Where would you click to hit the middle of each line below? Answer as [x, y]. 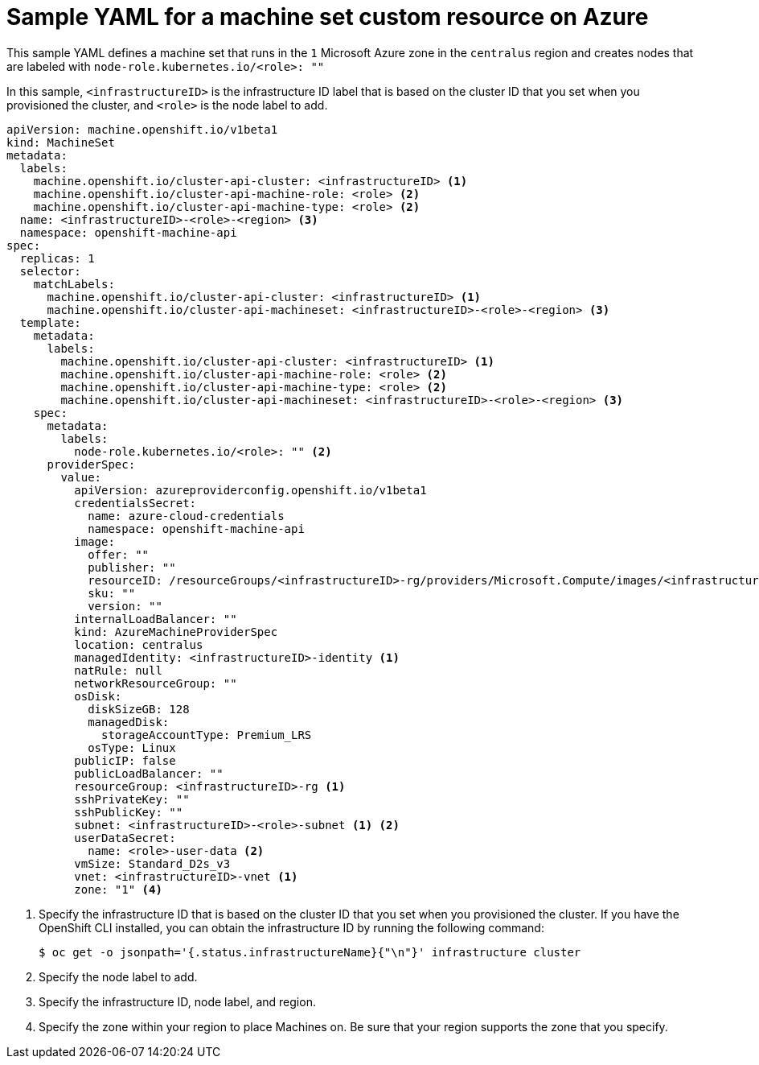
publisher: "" [132, 567]
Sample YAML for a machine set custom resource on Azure [328, 17]
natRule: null [118, 670]
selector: [50, 271]
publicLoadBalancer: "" [149, 773]
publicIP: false [125, 760]
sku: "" [112, 593]
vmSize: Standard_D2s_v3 [152, 863]
